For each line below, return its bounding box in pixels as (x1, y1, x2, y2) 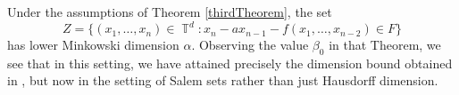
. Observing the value (191, 36, 309, 54)
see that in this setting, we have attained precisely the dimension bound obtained (7, 53, 453, 72)
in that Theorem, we (329, 36, 441, 54)
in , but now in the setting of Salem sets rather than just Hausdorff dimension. (7, 71, 438, 90)
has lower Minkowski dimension (7, 36, 179, 54)
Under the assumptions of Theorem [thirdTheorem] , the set (7, 3, 332, 20)
